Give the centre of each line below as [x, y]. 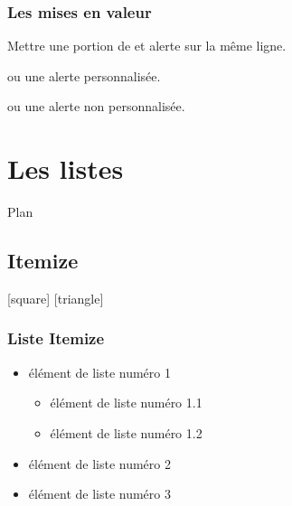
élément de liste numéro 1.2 [126, 432]
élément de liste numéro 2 [99, 463]
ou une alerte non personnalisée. [96, 106]
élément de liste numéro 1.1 [126, 403]
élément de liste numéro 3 [99, 494]
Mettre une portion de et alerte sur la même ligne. [147, 46]
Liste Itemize [56, 338]
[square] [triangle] [56, 298]
